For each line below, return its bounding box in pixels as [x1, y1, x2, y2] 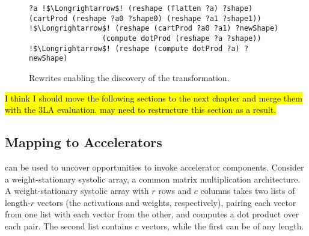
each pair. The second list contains [5, 219, 132, 232]
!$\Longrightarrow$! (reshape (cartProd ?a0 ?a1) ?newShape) [29, 24, 279, 33]
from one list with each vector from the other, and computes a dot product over [5, 208, 299, 220]
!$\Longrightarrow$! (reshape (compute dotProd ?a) [29, 44, 240, 53]
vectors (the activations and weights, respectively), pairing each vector [37, 196, 296, 208]
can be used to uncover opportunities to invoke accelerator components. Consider [5, 160, 304, 173]
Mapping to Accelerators [5, 133, 162, 151]
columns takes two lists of [200, 184, 295, 197]
